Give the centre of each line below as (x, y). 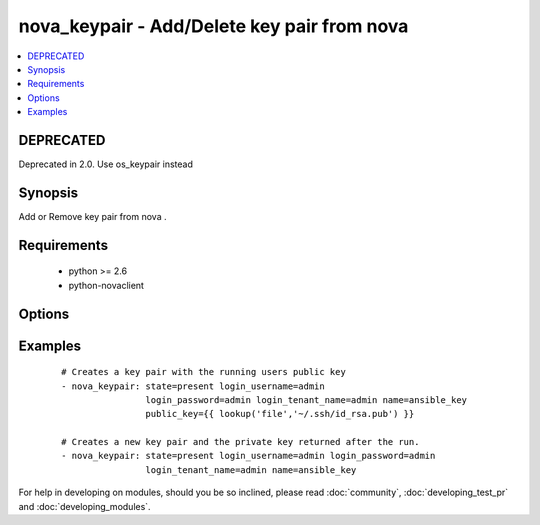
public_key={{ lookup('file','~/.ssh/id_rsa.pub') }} (280, 414)
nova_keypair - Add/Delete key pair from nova (213, 26)
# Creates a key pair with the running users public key (204, 372)
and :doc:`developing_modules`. (84, 506)
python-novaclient (106, 285)
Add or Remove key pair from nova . (92, 216)
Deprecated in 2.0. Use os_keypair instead (106, 164)
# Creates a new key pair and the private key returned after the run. (240, 442)
